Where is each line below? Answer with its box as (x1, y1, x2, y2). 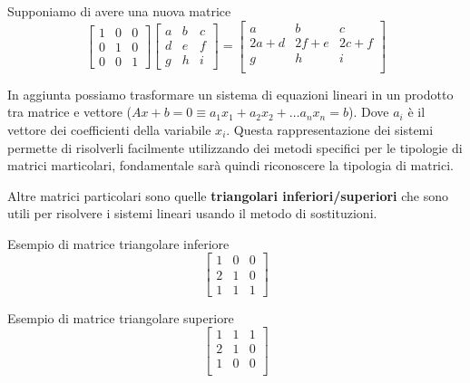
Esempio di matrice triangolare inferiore (7, 234, 230, 253)
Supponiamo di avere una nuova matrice (7, 2, 231, 20)
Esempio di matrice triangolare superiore (7, 308, 234, 327)
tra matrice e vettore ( (7, 102, 132, 121)
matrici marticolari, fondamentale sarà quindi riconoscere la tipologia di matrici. (7, 156, 455, 175)
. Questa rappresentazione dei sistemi (226, 120, 434, 139)
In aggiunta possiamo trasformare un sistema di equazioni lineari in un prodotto (7, 84, 454, 103)
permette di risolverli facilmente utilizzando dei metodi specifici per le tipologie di (7, 138, 463, 157)
